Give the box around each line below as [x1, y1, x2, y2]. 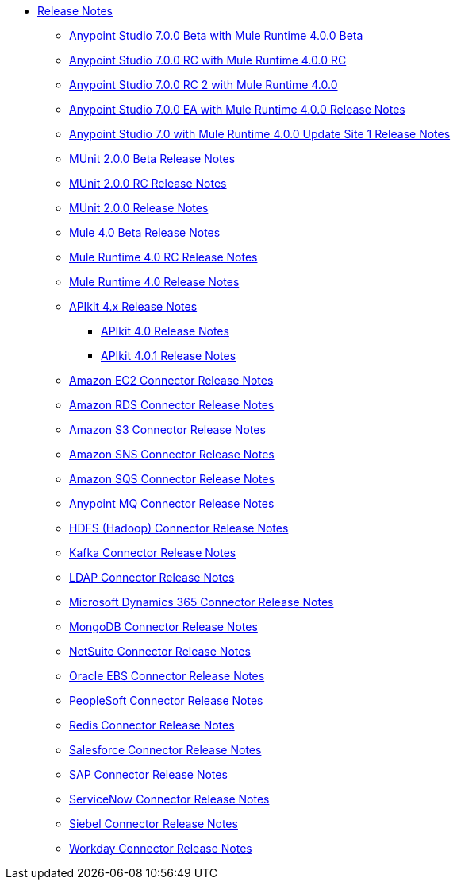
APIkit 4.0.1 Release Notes [101, 349, 236, 362]
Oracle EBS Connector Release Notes [69, 669, 265, 683]
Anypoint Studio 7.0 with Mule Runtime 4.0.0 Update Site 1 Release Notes [69, 127, 451, 141]
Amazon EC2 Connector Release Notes [69, 373, 274, 387]
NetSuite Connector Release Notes [69, 644, 251, 658]
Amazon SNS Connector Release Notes [69, 447, 275, 461]
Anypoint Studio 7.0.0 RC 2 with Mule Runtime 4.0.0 [69, 78, 338, 91]
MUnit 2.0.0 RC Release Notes [69, 176, 227, 190]
